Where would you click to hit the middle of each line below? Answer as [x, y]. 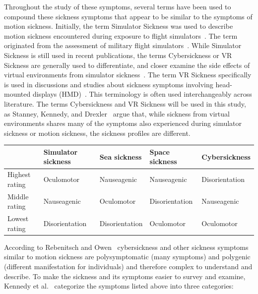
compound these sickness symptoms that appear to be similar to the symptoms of [128, 16]
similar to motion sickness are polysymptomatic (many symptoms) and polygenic [127, 257]
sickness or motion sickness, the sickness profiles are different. [97, 133]
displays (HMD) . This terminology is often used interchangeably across [142, 94]
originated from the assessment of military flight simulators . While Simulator [123, 45]
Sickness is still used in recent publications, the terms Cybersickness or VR [118, 55]
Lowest [18, 218]
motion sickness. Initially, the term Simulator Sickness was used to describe [119, 26]
